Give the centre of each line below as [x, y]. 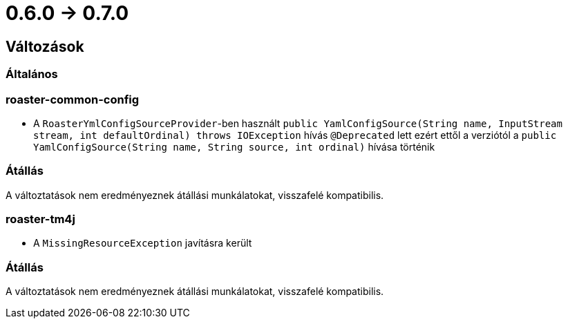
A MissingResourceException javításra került [143, 243]
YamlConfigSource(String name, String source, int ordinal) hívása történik [234, 146]
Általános [32, 74]
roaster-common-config [73, 99]
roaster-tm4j [40, 219]
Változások [45, 46]
